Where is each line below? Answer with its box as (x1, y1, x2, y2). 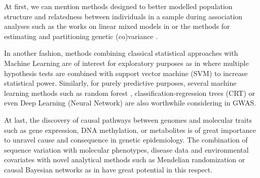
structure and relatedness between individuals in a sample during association (4, 11, 243, 21)
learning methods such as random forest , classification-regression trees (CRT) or (4, 87, 255, 98)
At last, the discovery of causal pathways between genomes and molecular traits (4, 114, 252, 125)
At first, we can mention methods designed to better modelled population (4, 1, 233, 11)
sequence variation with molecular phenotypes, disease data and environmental (4, 144, 249, 155)
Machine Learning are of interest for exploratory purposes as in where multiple (4, 57, 249, 68)
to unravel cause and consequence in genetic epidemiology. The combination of (4, 134, 248, 145)
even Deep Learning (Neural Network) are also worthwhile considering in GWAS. (4, 97, 256, 108)
